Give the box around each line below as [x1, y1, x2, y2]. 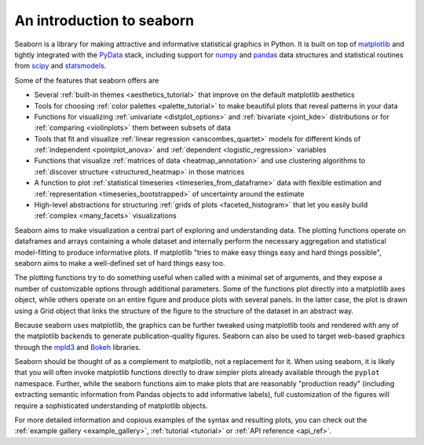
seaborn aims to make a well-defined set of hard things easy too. [14, 258, 225, 267]
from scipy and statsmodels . [14, 61, 107, 71]
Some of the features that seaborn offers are [14, 75, 159, 85]
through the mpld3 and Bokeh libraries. [14, 342, 141, 351]
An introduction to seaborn [14, 12, 195, 29]
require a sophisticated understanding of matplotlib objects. [14, 401, 208, 410]
